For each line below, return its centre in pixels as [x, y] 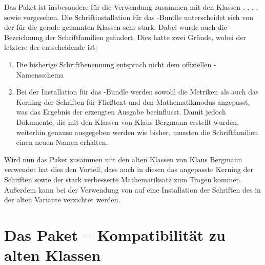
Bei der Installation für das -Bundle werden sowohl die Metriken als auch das [137, 92]
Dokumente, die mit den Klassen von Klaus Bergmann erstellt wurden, [127, 121]
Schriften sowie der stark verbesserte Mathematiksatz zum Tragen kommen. [123, 179]
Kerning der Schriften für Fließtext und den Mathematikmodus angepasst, [133, 101]
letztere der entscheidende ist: [51, 47]
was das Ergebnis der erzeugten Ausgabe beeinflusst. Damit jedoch [121, 112]
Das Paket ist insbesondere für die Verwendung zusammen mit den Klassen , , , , [131, 7]
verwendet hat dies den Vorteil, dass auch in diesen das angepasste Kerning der [129, 169]
